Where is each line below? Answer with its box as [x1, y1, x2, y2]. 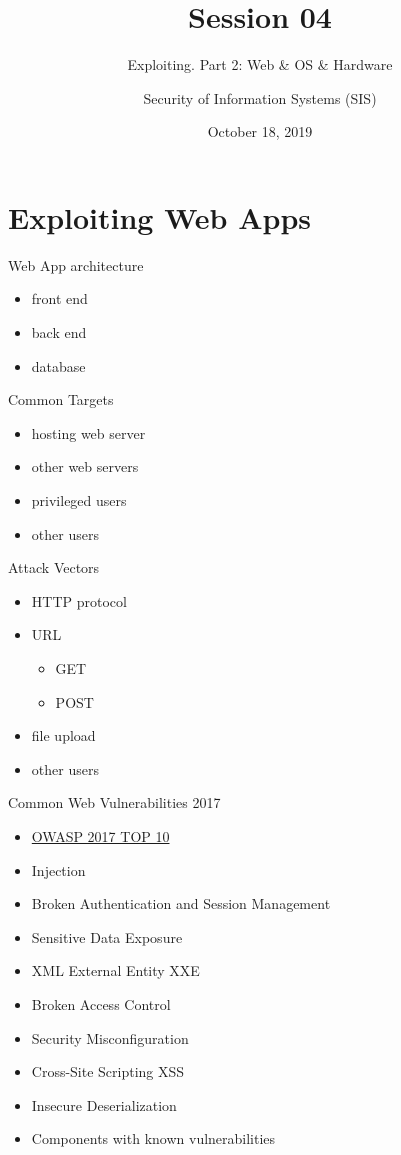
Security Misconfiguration [31, 1027, 189, 1048]
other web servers [31, 456, 139, 477]
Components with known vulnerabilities [31, 1128, 276, 1149]
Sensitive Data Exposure [31, 926, 183, 947]
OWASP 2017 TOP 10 [31, 825, 170, 846]
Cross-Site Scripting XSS [31, 1061, 185, 1082]
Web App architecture [8, 254, 144, 275]
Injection [31, 859, 86, 880]
